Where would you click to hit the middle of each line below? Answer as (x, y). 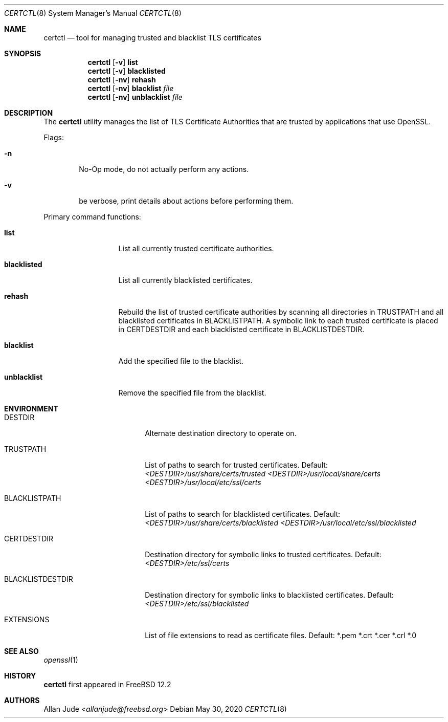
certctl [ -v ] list (113, 62)
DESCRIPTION (29, 113)
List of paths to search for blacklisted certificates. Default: (243, 514)
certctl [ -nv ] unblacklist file (135, 97)
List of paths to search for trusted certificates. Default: (236, 465)
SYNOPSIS (23, 53)
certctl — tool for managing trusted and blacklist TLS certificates (152, 38)
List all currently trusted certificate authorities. (196, 248)
